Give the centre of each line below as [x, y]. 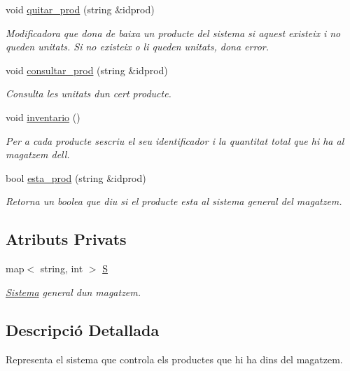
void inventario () [43, 117]
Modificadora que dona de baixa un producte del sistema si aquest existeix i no [173, 33]
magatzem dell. [38, 154]
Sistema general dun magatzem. [73, 292]
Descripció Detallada [83, 329]
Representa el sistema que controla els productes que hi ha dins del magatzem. [174, 359]
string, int [62, 268]
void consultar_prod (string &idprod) [87, 70]
